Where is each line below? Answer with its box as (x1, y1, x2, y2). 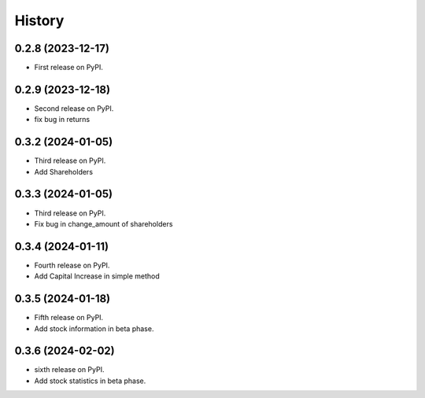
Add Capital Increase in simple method (34, 271, 161, 281)
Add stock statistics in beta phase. (34, 376, 146, 385)
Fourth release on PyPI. (34, 260, 110, 270)
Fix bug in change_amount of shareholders (34, 219, 173, 228)
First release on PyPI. (34, 63, 104, 72)
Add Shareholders (34, 167, 94, 176)
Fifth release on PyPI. (34, 313, 104, 322)
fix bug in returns (34, 115, 91, 124)
